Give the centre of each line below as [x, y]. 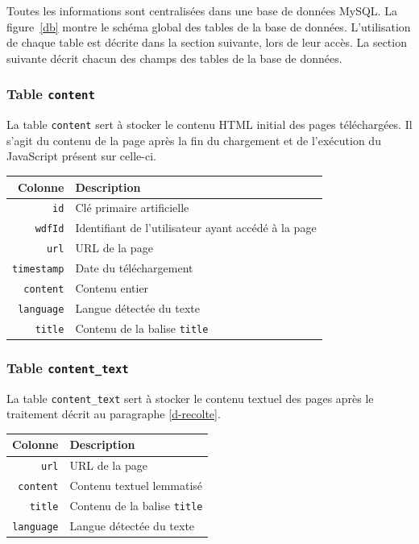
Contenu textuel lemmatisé [136, 486]
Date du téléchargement [134, 268]
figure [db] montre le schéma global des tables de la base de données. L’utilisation [209, 26]
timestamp [38, 270]
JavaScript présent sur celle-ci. [81, 156]
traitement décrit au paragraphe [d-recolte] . [114, 414]
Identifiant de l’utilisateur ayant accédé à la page [196, 228]
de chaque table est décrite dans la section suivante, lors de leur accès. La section [207, 42]
